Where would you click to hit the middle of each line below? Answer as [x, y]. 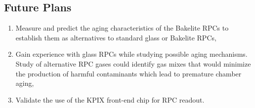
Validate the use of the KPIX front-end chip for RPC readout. [110, 99]
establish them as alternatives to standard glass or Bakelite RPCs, [116, 37]
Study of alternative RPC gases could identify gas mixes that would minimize [133, 63]
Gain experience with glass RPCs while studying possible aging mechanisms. [131, 54]
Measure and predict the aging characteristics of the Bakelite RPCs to [122, 28]
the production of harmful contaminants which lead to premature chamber [128, 73]
